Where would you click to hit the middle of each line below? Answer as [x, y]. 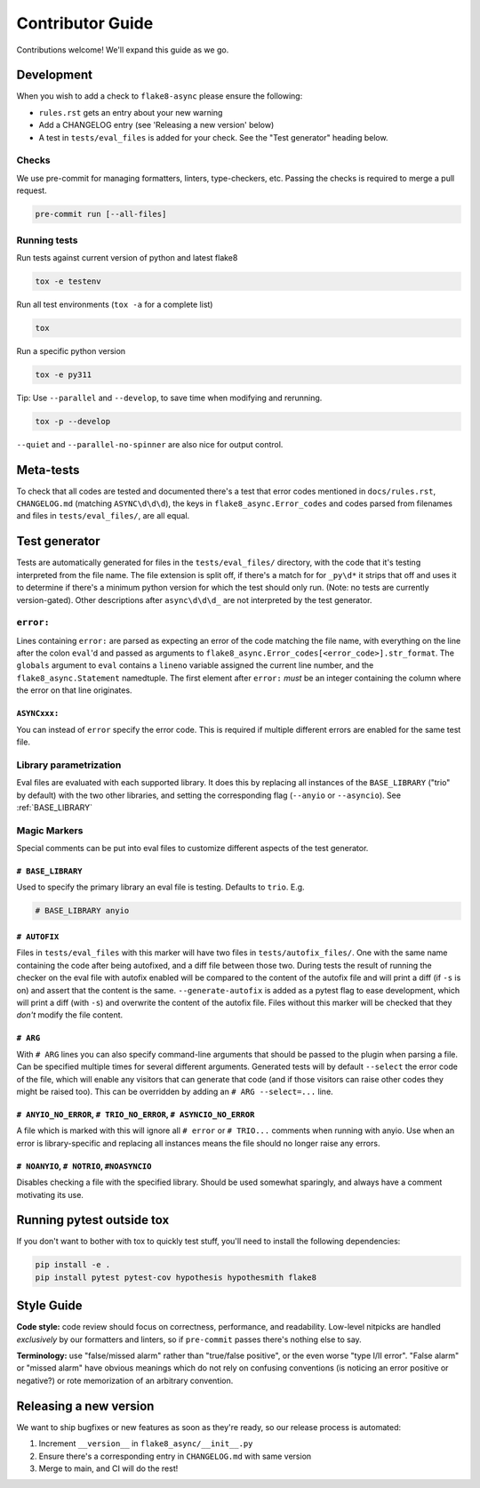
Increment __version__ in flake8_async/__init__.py [146, 1444]
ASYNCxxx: [38, 713]
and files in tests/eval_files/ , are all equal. [103, 516]
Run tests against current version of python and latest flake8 [127, 257]
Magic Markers [50, 830]
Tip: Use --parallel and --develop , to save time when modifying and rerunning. [169, 398]
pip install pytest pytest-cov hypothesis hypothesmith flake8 [176, 1277]
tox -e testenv [68, 281]
